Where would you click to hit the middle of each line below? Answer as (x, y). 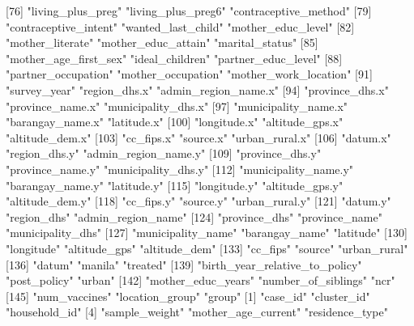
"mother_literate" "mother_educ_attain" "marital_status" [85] (162, 42)
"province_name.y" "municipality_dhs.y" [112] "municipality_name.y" (180, 169)
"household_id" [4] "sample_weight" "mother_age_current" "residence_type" (197, 312)
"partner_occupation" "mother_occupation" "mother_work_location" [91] (189, 74)
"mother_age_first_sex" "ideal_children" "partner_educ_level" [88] (174, 58)
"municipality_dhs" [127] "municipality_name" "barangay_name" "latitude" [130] (207, 233)
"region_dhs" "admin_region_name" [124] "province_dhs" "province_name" (194, 216)
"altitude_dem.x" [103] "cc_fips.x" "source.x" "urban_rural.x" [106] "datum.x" (198, 137)
